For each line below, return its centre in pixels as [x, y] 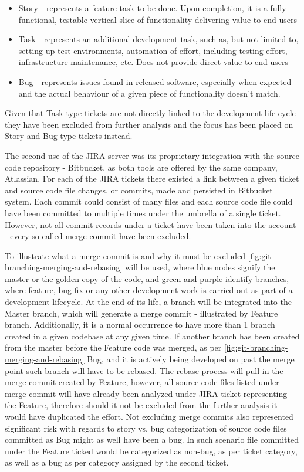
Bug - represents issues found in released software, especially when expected [155, 81]
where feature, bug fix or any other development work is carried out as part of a [149, 290]
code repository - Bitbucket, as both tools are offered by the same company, [141, 167]
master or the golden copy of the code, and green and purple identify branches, [147, 278]
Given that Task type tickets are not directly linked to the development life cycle [150, 113]
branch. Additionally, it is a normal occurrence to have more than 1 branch [140, 325]
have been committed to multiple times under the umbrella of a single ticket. [143, 213]
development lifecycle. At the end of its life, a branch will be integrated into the [148, 302]
